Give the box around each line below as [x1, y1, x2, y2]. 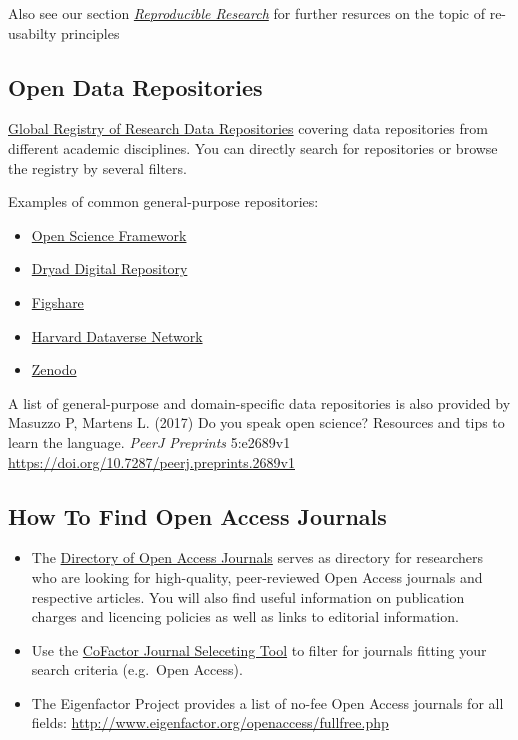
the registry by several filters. [8, 157, 187, 178]
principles [60, 22, 120, 43]
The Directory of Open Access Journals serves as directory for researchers [31, 547, 484, 568]
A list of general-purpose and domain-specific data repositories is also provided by [8, 392, 511, 413]
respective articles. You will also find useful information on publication [31, 586, 465, 607]
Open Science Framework [31, 224, 187, 245]
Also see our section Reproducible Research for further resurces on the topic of [8, 3, 485, 23]
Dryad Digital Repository [31, 258, 188, 279]
